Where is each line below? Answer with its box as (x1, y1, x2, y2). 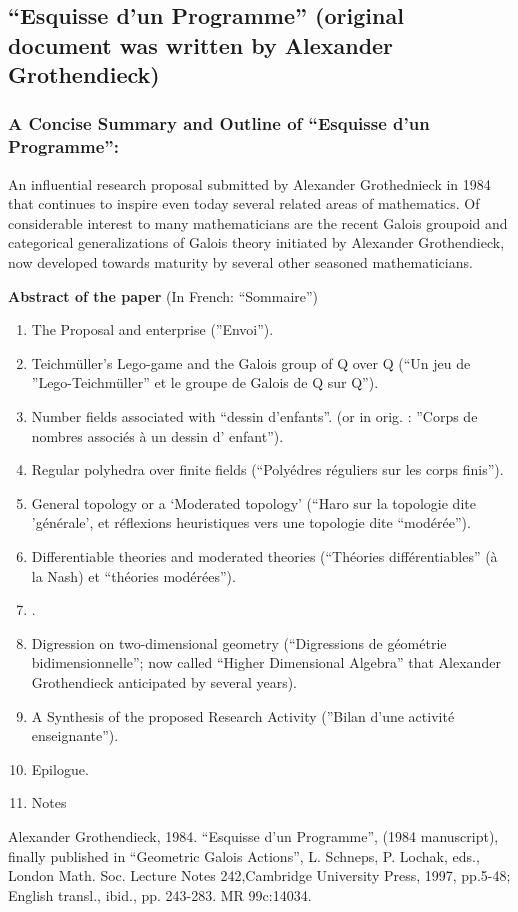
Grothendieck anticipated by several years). (31, 671, 297, 692)
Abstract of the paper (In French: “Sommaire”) (8, 285, 319, 306)
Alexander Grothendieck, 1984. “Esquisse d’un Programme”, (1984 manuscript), (8, 825, 499, 846)
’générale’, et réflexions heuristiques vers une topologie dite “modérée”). (31, 512, 471, 533)
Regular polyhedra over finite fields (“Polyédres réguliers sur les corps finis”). (31, 459, 504, 480)
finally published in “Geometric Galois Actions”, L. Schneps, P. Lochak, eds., (8, 845, 480, 866)
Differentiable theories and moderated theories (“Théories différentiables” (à (31, 546, 498, 567)
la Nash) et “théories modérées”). (31, 565, 236, 586)
